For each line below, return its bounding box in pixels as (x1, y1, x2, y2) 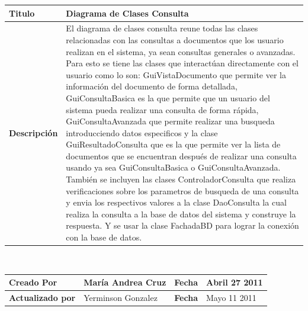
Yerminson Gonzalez (84, 291, 158, 304)
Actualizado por (9, 291, 76, 304)
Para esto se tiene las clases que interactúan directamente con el (66, 57, 299, 69)
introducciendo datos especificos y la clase (66, 126, 218, 139)
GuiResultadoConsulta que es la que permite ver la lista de (66, 138, 281, 150)
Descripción (9, 126, 58, 139)
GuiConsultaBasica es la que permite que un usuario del (66, 91, 270, 104)
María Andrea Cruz (84, 276, 166, 288)
